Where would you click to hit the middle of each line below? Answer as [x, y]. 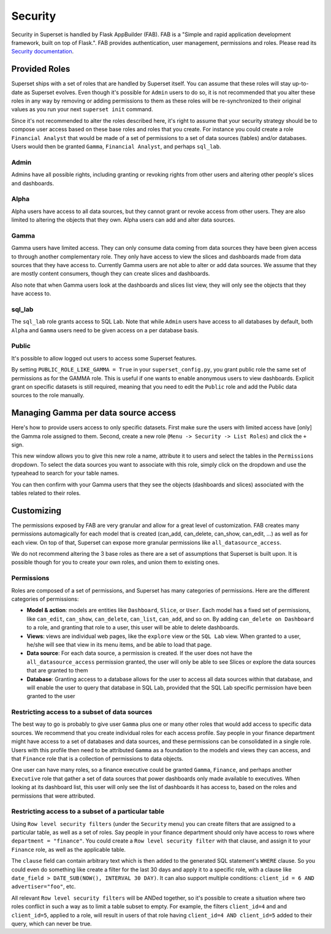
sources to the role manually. [48, 395]
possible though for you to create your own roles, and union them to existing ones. [116, 562]
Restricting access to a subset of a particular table [88, 812]
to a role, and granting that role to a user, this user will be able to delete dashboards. [133, 628]
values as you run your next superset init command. [82, 109]
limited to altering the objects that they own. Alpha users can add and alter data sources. [123, 220]
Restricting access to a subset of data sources [82, 712]
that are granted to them [57, 671]
